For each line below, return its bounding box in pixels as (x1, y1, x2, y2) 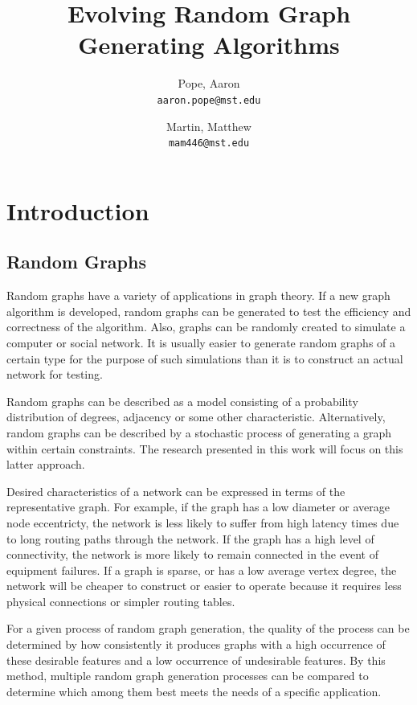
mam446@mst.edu (168, 137, 250, 150)
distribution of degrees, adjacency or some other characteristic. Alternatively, (6, 408, 386, 425)
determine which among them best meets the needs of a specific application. (6, 682, 382, 699)
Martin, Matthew (166, 117, 251, 134)
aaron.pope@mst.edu (157, 94, 261, 106)
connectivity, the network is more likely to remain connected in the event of (6, 546, 378, 563)
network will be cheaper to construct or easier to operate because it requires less (6, 577, 402, 594)
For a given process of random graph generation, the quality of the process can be (6, 620, 410, 637)
